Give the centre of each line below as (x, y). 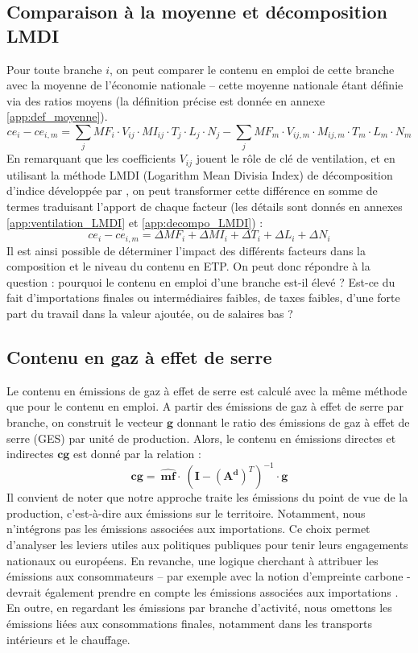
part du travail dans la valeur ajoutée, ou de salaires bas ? (150, 313)
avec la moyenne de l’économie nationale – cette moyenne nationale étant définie (205, 85)
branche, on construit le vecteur (85, 422)
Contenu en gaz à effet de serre (139, 356)
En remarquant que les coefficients (91, 158)
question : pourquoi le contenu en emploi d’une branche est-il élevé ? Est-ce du (201, 281)
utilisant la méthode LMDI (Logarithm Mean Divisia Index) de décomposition (200, 174)
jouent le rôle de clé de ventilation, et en (296, 158)
